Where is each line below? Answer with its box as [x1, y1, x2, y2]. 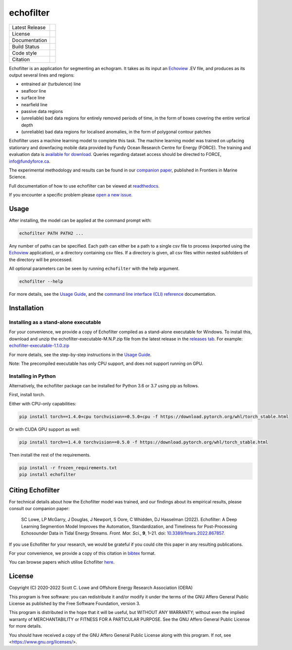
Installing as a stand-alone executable [9, 319, 101, 325]
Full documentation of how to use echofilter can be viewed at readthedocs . [9, 183, 160, 189]
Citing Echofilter [9, 486, 60, 494]
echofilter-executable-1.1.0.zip [9, 343, 70, 348]
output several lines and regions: [9, 72, 75, 78]
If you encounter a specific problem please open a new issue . [9, 192, 133, 198]
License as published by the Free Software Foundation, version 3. [9, 601, 141, 607]
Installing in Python [9, 373, 56, 380]
